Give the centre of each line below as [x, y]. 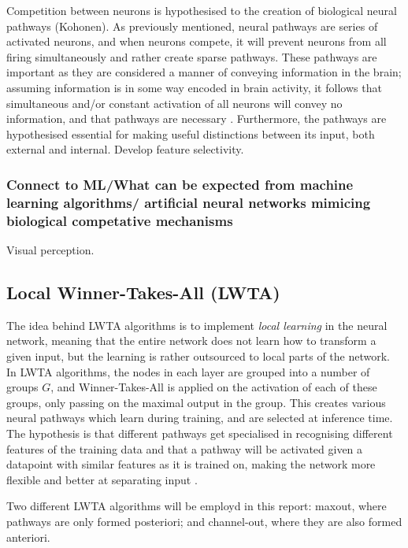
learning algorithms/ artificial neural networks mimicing [189, 202]
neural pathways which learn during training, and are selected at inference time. [200, 418]
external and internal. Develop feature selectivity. [125, 149]
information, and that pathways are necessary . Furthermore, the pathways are [197, 118]
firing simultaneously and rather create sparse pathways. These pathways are [192, 56]
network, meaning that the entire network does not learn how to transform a [191, 341]
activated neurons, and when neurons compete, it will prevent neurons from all [197, 41]
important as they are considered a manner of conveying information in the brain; [204, 72]
